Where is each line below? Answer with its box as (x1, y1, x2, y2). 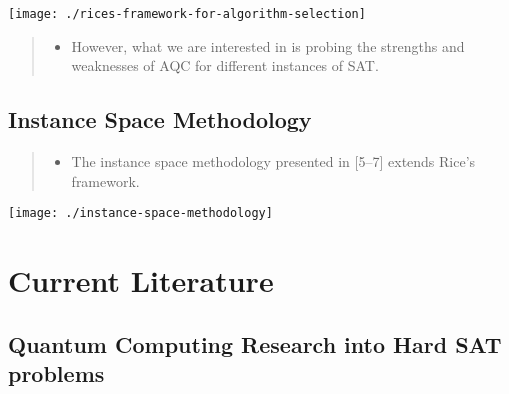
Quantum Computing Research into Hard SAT (8, 328, 502, 359)
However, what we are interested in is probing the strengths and (71, 35, 465, 56)
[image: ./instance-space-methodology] (8, 206, 273, 221)
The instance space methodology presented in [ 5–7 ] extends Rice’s (71, 151, 476, 172)
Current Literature (8, 260, 274, 301)
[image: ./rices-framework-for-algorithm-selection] (8, 7, 366, 21)
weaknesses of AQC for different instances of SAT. (71, 55, 379, 76)
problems (8, 358, 105, 389)
